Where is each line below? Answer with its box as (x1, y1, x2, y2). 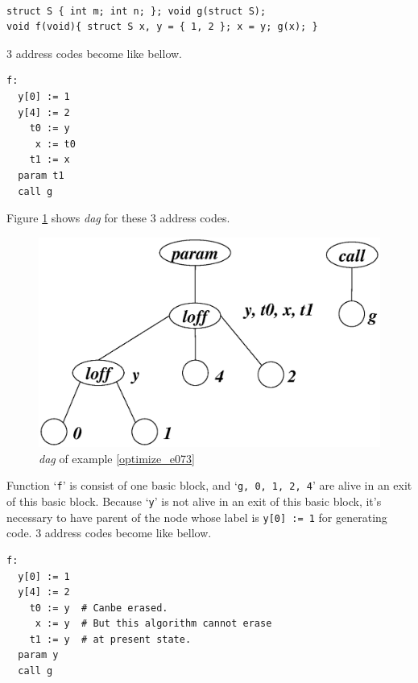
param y (18, 649, 59, 661)
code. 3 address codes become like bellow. (6, 524, 212, 541)
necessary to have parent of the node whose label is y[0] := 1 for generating (6, 508, 387, 525)
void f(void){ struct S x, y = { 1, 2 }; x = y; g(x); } (6, 21, 318, 33)
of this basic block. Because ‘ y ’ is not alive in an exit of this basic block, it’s (6, 493, 382, 509)
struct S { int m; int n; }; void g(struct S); (6, 5, 267, 17)
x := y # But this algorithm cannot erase (35, 618, 272, 630)
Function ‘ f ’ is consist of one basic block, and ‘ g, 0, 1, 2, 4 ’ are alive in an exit (6, 477, 412, 494)
